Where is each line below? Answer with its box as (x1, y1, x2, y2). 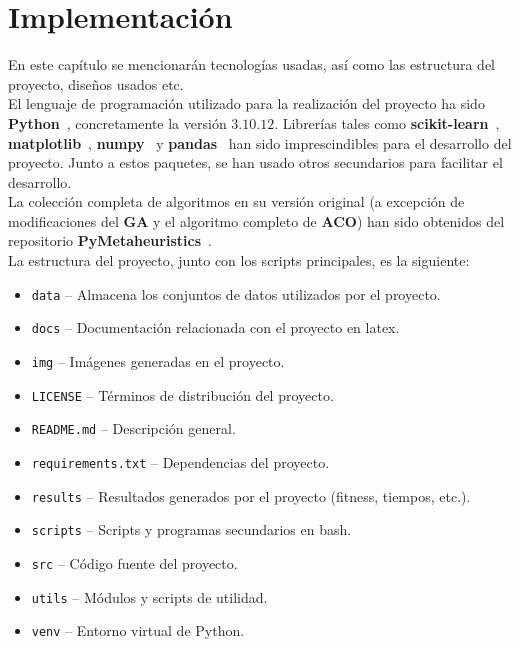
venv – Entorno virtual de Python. (31, 620, 245, 641)
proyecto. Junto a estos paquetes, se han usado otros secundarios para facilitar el (8, 152, 503, 173)
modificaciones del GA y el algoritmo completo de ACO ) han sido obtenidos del (8, 210, 505, 231)
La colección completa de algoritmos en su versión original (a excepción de (8, 191, 465, 212)
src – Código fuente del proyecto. (31, 552, 238, 573)
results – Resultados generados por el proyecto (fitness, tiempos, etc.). (31, 485, 471, 506)
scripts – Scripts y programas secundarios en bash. (31, 519, 352, 540)
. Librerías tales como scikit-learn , (274, 112, 500, 133)
